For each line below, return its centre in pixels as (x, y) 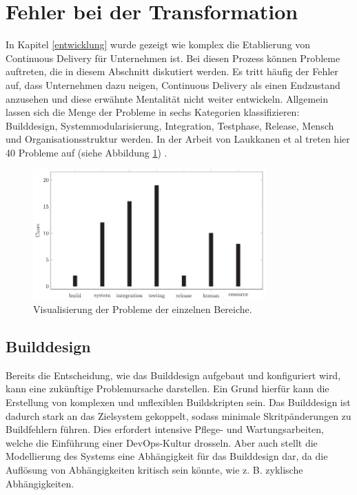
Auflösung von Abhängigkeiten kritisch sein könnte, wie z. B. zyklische (154, 470)
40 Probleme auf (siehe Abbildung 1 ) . (86, 152)
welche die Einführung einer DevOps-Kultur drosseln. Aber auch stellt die (162, 442)
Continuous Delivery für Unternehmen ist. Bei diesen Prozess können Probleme (173, 58)
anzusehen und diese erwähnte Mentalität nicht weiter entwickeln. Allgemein (167, 98)
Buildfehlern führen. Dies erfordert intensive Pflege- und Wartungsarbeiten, (165, 429)
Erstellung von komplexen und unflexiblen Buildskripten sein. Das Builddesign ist (178, 402)
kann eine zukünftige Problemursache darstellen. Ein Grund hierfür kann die (167, 388)
